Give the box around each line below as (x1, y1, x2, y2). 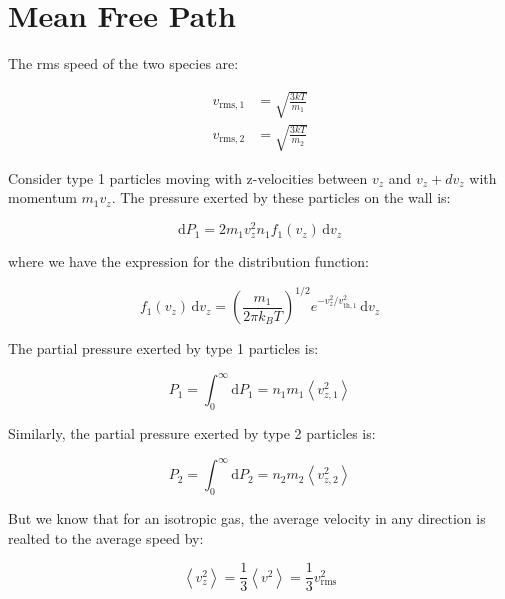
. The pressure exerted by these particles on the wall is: (111, 187, 451, 208)
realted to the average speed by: (8, 527, 204, 548)
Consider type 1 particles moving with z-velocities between (8, 167, 368, 188)
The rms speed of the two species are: (8, 53, 239, 74)
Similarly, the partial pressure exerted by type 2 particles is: (8, 423, 376, 444)
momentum (8, 187, 77, 208)
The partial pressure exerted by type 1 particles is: (8, 338, 319, 359)
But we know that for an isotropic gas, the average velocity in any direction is (8, 508, 486, 529)
